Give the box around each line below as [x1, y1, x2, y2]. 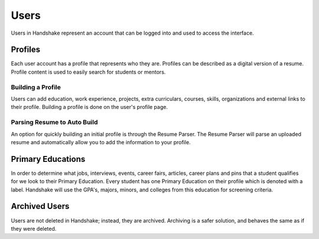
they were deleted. [11, 225, 57, 232]
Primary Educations [11, 154, 86, 164]
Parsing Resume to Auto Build [11, 118, 98, 127]
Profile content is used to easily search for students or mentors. [11, 68, 166, 75]
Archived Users [11, 201, 70, 211]
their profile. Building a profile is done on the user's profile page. [11, 104, 168, 111]
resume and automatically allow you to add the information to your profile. [11, 138, 191, 145]
